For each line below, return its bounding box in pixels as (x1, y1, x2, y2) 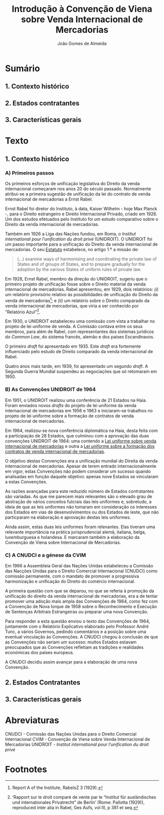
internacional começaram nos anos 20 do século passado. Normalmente (5, 185, 151, 192)
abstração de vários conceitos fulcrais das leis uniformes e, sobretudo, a (5, 499, 152, 505)
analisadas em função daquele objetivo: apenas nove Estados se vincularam (5, 473, 159, 479)
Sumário (5, 63, 40, 74)
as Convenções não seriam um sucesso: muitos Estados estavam (5, 639, 137, 645)
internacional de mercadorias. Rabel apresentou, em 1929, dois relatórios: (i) (5, 286, 159, 292)
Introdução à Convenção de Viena (11, 3, 153, 15)
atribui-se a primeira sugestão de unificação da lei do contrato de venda (5, 191, 151, 197)
